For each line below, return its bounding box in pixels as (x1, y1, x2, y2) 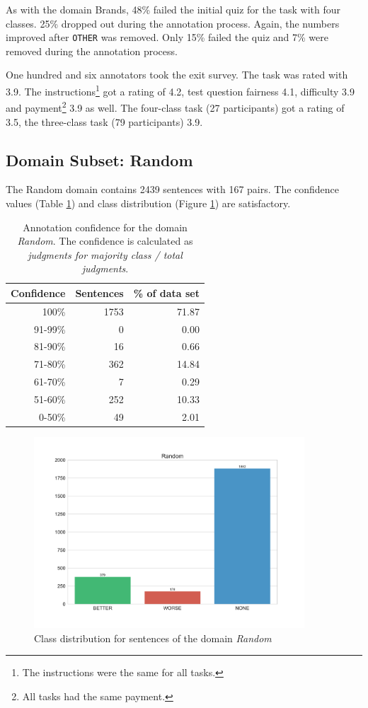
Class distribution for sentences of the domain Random (34, 630, 272, 645)
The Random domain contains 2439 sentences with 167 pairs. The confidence (6, 182, 340, 197)
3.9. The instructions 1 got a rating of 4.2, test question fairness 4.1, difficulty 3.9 (6, 82, 355, 98)
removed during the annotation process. (6, 43, 178, 58)
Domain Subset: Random (6, 149, 193, 170)
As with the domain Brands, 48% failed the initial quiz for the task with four (6, 2, 341, 16)
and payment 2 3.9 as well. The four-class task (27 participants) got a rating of (6, 98, 345, 115)
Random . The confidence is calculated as (17, 233, 193, 248)
